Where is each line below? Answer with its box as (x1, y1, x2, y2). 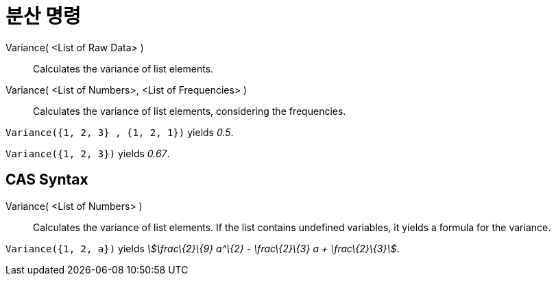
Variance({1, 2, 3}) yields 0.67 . (5, 147, 170, 159)
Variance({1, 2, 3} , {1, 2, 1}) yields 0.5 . (5, 126, 234, 138)
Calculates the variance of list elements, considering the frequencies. (33, 105, 346, 117)
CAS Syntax (5, 171, 88, 189)
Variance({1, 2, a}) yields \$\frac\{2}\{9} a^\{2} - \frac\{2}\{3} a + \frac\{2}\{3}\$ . (5, 242, 400, 254)
